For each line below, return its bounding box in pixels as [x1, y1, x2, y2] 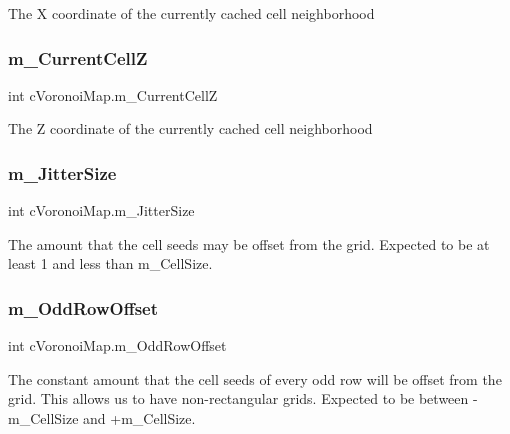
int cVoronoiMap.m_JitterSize [8, 200, 195, 221]
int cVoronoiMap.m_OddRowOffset [8, 335, 227, 356]
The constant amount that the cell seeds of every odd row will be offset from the [8, 368, 502, 389]
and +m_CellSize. [83, 408, 196, 428]
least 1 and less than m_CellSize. [8, 253, 213, 274]
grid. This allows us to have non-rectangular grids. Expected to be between [8, 388, 469, 409]
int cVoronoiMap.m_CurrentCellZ [8, 84, 218, 105]
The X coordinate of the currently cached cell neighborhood [8, 3, 375, 23]
